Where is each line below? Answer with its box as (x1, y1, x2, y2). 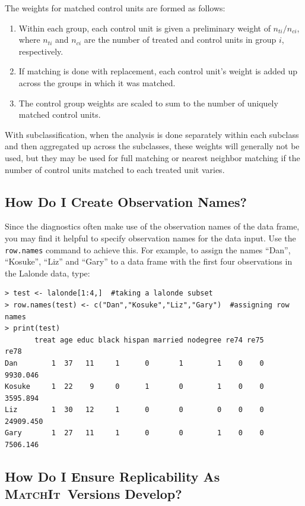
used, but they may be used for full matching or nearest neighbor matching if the (5, 151, 300, 164)
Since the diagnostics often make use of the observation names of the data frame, (5, 220, 300, 232)
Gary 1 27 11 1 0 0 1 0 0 (5, 429, 264, 438)
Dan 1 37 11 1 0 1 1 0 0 (5, 359, 264, 367)
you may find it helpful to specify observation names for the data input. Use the (5, 231, 296, 244)
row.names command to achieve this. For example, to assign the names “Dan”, (5, 243, 291, 256)
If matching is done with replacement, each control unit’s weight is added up (18, 65, 298, 77)
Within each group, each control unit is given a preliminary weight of (18, 21, 271, 34)
